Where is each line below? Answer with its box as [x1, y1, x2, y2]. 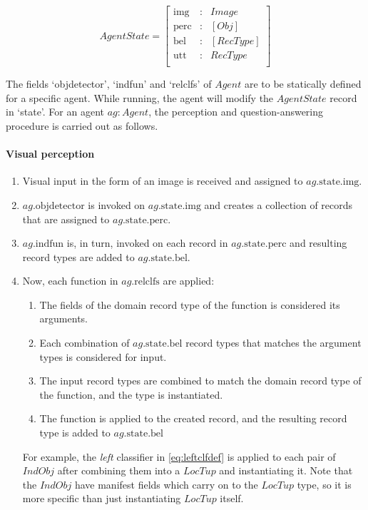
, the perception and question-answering [148, 104, 324, 119]
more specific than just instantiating [22, 491, 181, 506]
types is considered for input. [39, 349, 167, 364]
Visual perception [6, 146, 95, 161]
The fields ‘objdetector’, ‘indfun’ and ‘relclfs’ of [6, 76, 212, 91]
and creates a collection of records [204, 197, 353, 212]
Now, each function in [22, 273, 118, 288]
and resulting [290, 235, 347, 250]
